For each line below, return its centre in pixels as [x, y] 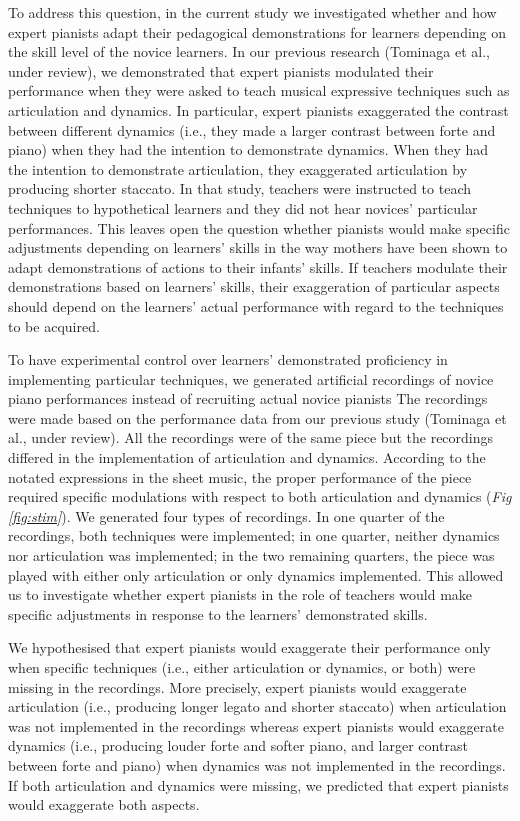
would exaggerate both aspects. [104, 804]
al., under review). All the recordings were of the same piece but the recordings [251, 437]
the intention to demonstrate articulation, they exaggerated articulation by [238, 168]
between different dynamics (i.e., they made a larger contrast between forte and [252, 129]
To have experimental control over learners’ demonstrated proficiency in [228, 359]
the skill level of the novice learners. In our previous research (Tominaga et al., [249, 51]
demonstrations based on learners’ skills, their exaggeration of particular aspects [254, 286]
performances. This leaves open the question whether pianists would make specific [259, 227]
